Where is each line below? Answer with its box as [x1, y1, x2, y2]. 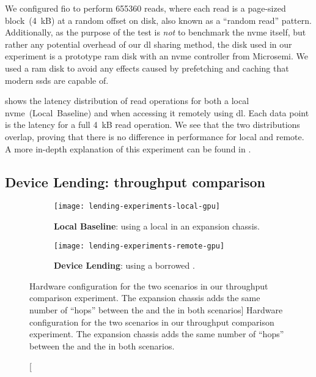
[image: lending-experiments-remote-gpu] [54, 241, 225, 250]
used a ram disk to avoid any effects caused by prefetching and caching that [5, 61, 289, 74]
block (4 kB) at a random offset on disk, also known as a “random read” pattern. [5, 13, 312, 26]
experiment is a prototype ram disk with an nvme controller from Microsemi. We [5, 50, 308, 62]
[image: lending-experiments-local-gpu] [54, 202, 221, 211]
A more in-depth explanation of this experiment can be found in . [5, 142, 251, 155]
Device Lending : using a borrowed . [54, 259, 195, 272]
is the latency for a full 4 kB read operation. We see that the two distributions [5, 118, 300, 131]
